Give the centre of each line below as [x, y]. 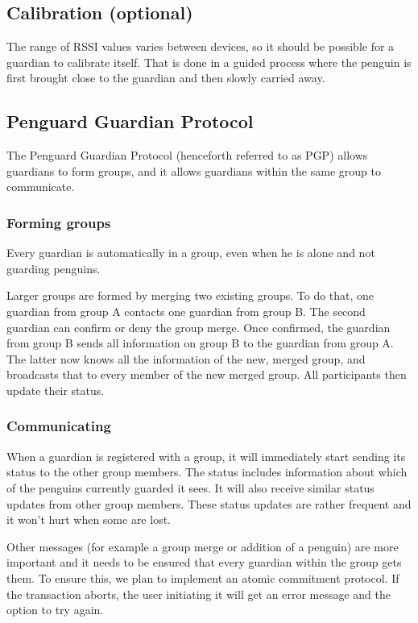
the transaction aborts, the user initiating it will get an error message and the [199, 594]
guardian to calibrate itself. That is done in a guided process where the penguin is [209, 62]
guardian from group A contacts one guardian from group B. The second [186, 311]
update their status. [56, 390]
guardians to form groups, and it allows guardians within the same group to [194, 170]
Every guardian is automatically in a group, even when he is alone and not [191, 253]
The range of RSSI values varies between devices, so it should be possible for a [201, 46]
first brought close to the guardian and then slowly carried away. [166, 78]
